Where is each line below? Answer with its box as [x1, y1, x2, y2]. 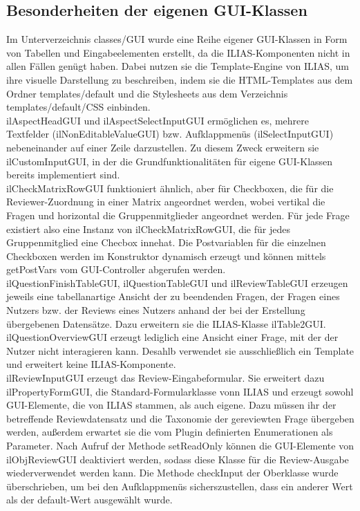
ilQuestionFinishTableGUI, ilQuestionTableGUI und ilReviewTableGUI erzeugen [6, 275, 348, 290]
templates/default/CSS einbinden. [6, 100, 151, 114]
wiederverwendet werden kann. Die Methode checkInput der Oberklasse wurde [6, 465, 339, 480]
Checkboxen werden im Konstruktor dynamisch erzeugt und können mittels [6, 248, 326, 263]
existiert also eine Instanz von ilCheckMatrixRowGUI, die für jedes [6, 221, 290, 236]
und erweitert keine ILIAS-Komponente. [6, 357, 176, 371]
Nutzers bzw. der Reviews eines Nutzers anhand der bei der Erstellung [6, 303, 305, 317]
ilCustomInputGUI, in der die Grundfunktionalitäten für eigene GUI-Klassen [6, 154, 333, 168]
